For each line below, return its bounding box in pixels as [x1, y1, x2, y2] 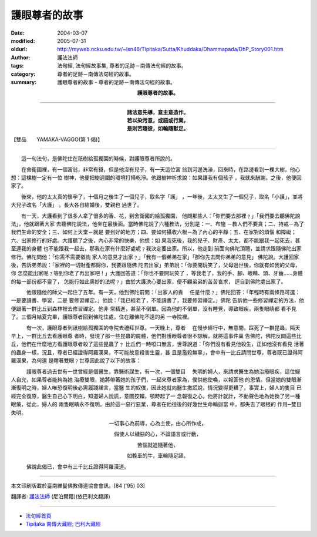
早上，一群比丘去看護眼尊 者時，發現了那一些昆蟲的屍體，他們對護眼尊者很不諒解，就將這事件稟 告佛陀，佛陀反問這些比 [11, 333, 302, 340]
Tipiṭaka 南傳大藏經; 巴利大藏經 [25, 521, 101, 528]
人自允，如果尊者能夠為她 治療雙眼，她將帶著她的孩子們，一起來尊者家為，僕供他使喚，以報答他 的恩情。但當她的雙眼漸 [11, 376, 302, 383]
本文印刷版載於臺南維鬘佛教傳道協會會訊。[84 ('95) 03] [11, 482, 145, 489]
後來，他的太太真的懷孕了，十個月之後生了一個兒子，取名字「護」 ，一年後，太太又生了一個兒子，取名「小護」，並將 [21, 193, 303, 200]
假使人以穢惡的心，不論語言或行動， [114, 431, 202, 438]
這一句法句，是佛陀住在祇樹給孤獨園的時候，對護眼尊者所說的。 [21, 155, 176, 162]
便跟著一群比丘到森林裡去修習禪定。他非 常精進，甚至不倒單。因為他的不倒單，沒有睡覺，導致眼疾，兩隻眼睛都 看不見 [11, 305, 296, 312]
